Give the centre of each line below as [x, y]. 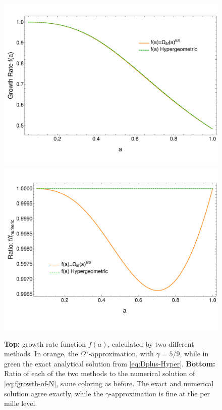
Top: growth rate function [45, 343]
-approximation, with [121, 354]
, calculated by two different [151, 343]
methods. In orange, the [41, 354]
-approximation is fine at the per [160, 393]
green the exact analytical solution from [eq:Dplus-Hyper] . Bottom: [110, 363]
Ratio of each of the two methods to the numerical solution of [100, 373]
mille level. [21, 403]
